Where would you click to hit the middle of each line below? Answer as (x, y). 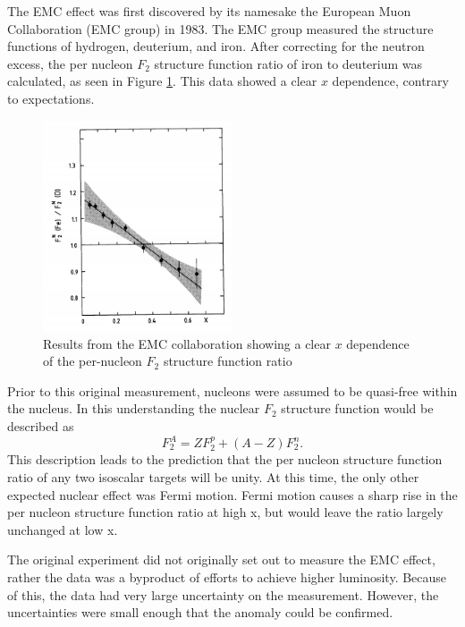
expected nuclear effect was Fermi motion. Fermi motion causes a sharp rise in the (232, 494)
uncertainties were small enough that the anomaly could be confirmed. (200, 612)
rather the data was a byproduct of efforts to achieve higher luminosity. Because (227, 576)
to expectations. (51, 98)
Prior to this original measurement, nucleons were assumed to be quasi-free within (232, 390)
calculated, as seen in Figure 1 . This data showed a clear (162, 81)
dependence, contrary (390, 81)
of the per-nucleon (93, 361)
